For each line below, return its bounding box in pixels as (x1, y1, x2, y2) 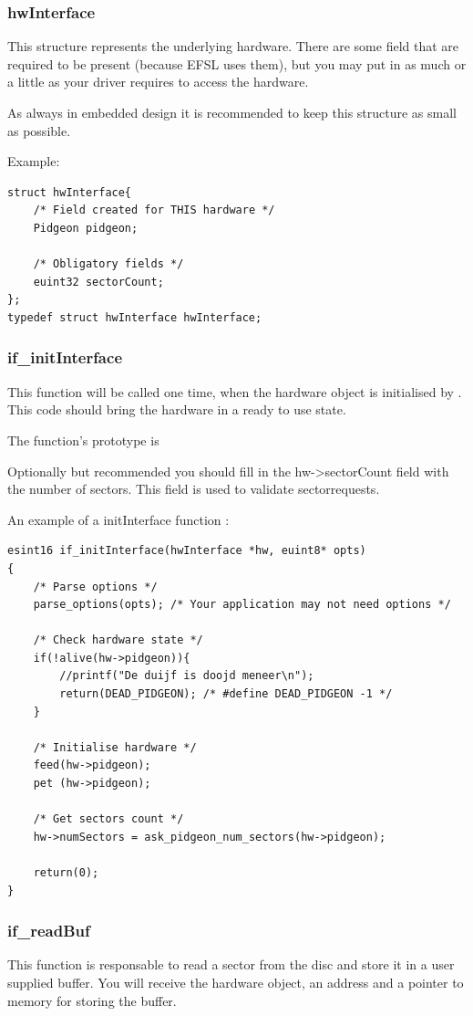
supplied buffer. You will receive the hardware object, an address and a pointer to (7, 973, 464, 991)
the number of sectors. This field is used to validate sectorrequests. (7, 479, 380, 498)
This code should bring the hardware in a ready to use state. (7, 400, 346, 419)
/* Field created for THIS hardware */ (33, 204, 275, 217)
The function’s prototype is (7, 430, 159, 449)
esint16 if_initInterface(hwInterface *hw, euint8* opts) (7, 544, 366, 558)
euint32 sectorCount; (33, 275, 164, 288)
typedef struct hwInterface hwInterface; (7, 310, 262, 324)
